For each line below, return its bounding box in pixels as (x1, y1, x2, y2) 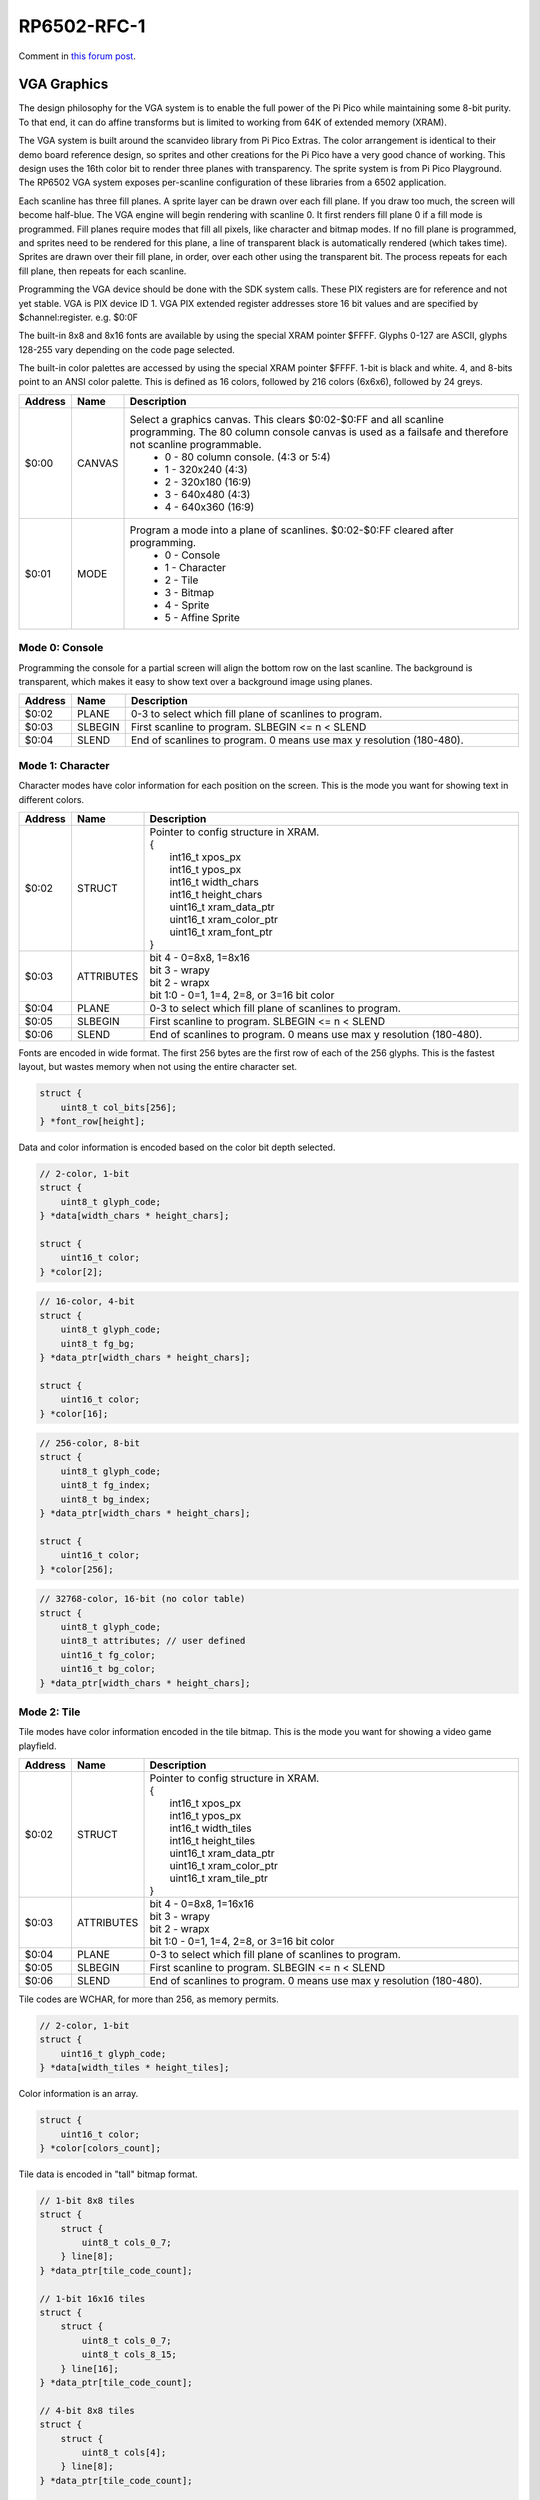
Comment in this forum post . (18, 50, 137, 62)
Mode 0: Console (18, 641, 104, 655)
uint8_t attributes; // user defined (60, 1635, 246, 1647)
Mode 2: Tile (18, 1705, 81, 1719)
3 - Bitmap (164, 585, 215, 599)
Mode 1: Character (18, 758, 110, 772)
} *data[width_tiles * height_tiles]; (39, 2062, 230, 2074)
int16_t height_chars (169, 887, 263, 901)
